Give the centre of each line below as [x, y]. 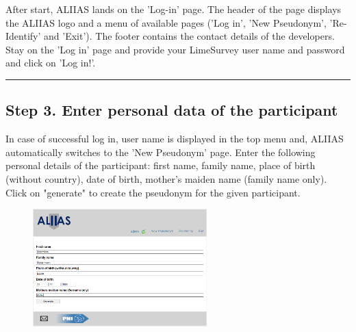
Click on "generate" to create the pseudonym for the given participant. [153, 192]
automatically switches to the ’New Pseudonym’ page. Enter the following [161, 152]
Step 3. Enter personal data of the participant [172, 110]
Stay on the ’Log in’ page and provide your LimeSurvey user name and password [175, 49]
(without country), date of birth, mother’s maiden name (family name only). [166, 178]
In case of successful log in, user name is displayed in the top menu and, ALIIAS [175, 139]
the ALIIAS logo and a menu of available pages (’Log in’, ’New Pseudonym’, [166, 22]
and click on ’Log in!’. [51, 63]
